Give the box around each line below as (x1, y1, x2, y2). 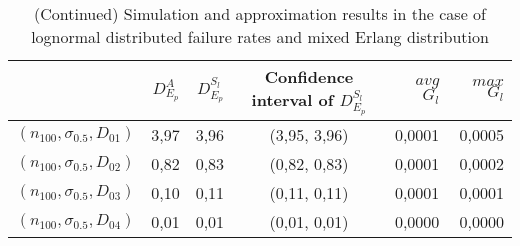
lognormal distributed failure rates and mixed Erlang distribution (31, 25, 489, 48)
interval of (251, 88, 334, 111)
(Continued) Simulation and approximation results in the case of (34, 2, 486, 25)
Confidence (264, 65, 354, 88)
